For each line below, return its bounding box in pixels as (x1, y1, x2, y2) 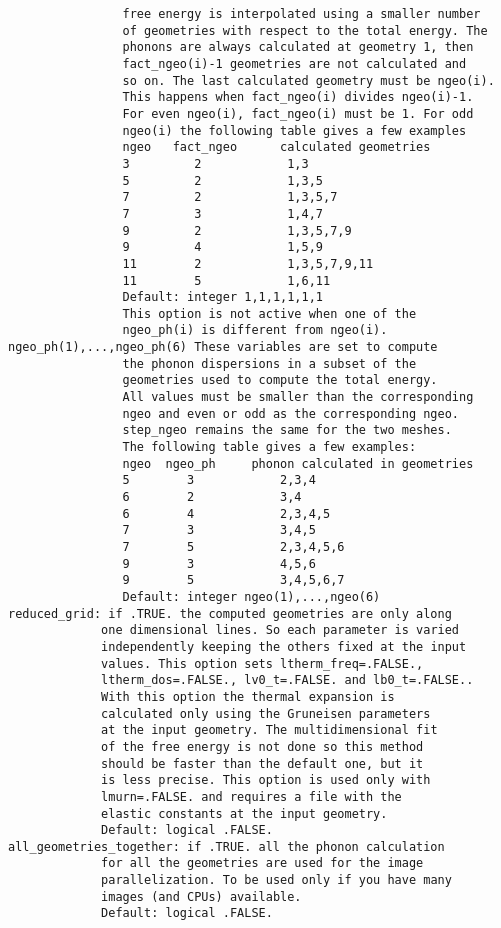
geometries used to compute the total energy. (122, 373, 438, 388)
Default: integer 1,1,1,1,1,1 (122, 290, 323, 305)
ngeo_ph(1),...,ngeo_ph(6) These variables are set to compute (8, 340, 438, 355)
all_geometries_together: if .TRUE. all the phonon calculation (8, 839, 445, 854)
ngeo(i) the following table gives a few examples (122, 123, 467, 138)
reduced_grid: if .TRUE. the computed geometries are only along (8, 606, 452, 621)
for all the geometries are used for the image (101, 856, 424, 871)
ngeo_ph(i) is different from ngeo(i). (122, 323, 388, 338)
